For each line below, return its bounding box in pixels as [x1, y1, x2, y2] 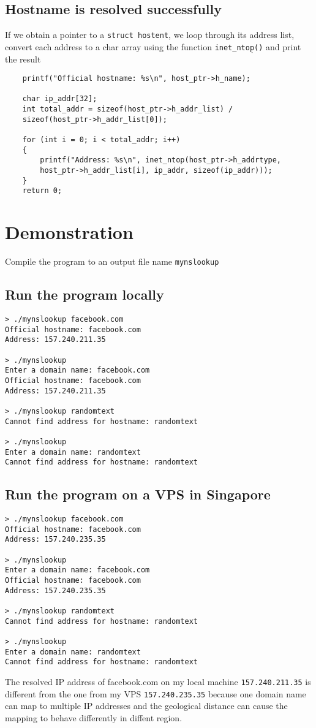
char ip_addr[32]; [22, 94, 97, 104]
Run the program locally [5, 285, 164, 304]
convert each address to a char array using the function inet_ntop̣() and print [5, 40, 301, 53]
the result [5, 52, 41, 65]
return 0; [22, 186, 62, 195]
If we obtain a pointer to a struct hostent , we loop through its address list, [5, 28, 295, 41]
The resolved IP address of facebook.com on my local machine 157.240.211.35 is [5, 675, 311, 688]
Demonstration [5, 219, 134, 245]
